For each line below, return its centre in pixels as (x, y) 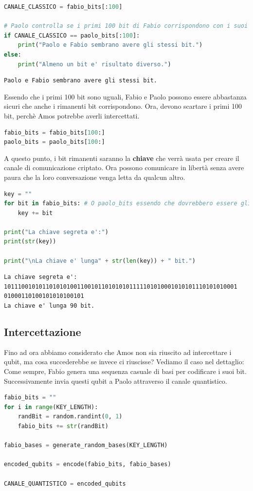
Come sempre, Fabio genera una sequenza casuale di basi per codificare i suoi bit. (125, 371)
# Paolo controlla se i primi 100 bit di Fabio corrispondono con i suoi (126, 26)
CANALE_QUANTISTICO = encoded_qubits (65, 483)
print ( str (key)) (30, 242)
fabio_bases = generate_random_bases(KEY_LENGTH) (86, 445)
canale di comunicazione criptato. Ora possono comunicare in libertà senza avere (124, 167)
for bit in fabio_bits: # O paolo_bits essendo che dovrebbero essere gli (128, 204)
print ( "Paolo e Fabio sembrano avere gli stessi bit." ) (110, 45)
